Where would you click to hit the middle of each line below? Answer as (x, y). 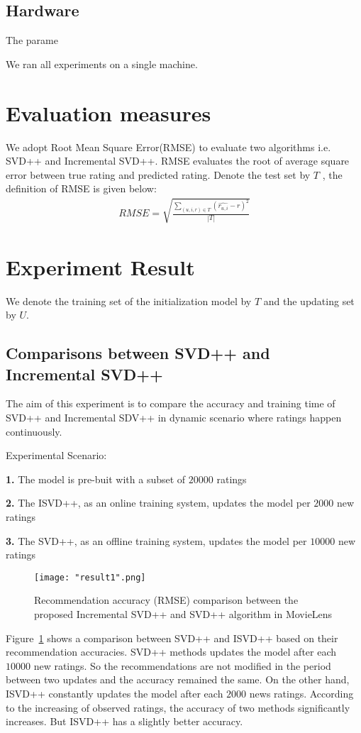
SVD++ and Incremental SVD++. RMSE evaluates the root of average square (178, 161)
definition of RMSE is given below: (81, 188)
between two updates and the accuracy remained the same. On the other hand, (178, 679)
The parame (32, 40)
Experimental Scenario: (56, 455)
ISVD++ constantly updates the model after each (115, 693)
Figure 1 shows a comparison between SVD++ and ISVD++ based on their (172, 638)
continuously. (34, 431)
